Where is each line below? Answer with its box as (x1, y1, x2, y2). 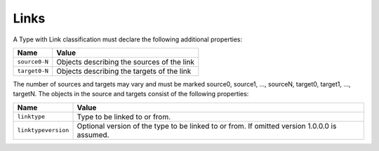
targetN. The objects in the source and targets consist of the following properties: (13, 90, 249, 98)
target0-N (17, 67, 49, 75)
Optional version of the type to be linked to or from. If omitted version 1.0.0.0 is (77, 121, 337, 131)
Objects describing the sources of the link (56, 57, 194, 67)
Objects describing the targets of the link (56, 66, 192, 76)
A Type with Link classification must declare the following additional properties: (13, 35, 242, 44)
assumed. (77, 130, 109, 140)
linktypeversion (17, 126, 69, 134)
